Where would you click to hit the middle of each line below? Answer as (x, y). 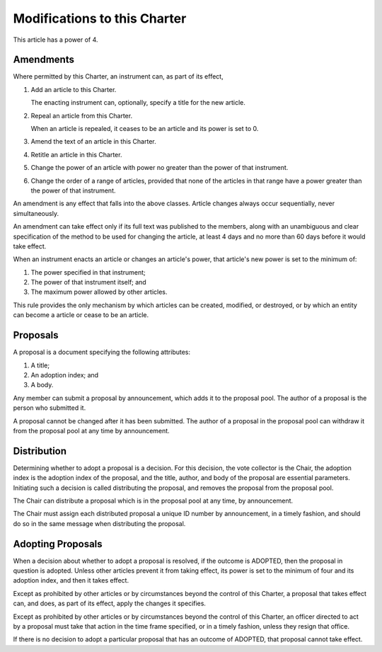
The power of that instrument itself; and (88, 282)
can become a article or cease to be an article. (81, 315)
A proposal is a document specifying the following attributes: (102, 352)
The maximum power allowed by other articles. (99, 292)
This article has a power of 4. (56, 40)
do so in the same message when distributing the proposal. (99, 523)
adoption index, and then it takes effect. (71, 580)
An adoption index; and (65, 374)
